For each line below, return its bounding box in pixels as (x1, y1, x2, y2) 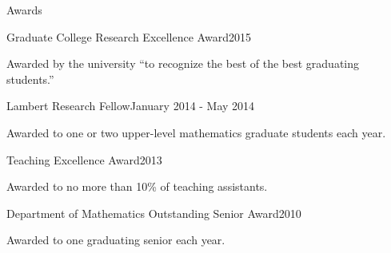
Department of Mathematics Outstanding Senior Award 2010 (6, 204, 301, 221)
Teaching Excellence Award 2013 (6, 151, 162, 168)
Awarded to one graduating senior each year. (6, 231, 225, 248)
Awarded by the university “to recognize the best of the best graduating (6, 55, 359, 72)
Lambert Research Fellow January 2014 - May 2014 (6, 97, 255, 114)
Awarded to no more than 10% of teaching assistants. (6, 178, 268, 195)
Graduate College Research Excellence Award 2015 (6, 28, 251, 45)
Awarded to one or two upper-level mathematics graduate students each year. (6, 124, 386, 140)
